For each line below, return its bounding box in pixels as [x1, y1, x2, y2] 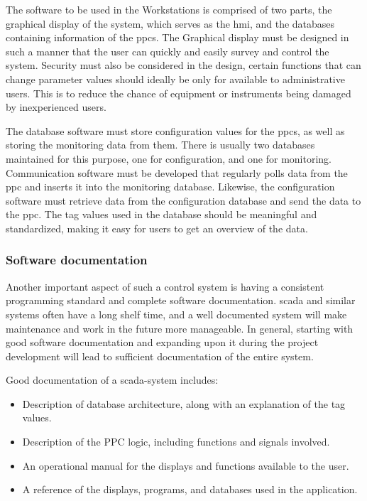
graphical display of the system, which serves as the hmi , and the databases [6, 16, 335, 31]
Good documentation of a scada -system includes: [6, 372, 219, 387]
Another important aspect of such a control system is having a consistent [6, 279, 324, 293]
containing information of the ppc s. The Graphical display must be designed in [6, 30, 349, 45]
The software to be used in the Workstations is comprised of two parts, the [6, 2, 332, 16]
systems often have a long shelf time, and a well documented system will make [6, 306, 347, 321]
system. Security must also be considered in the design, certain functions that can [6, 58, 361, 72]
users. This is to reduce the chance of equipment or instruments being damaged [6, 85, 351, 100]
